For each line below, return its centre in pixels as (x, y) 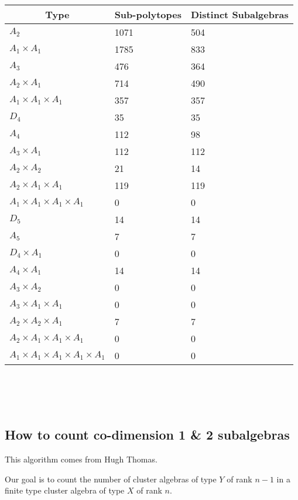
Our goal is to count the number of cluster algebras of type (111, 479)
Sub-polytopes (148, 14)
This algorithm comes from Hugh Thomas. (81, 459)
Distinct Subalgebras (239, 14)
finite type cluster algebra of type (65, 490)
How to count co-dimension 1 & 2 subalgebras (147, 435)
